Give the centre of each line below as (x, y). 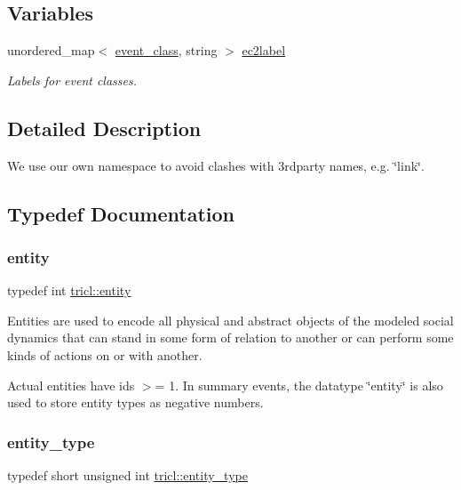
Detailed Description (104, 128)
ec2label (264, 50)
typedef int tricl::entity (69, 290)
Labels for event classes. (72, 80)
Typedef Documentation (121, 213)
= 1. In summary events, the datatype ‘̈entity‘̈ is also (299, 385)
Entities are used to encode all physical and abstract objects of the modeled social (230, 320)
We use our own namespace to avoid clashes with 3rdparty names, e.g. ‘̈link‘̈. (216, 165)
